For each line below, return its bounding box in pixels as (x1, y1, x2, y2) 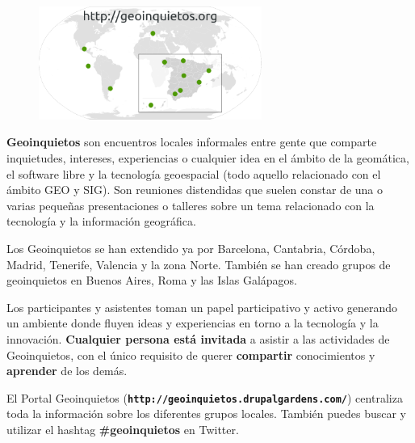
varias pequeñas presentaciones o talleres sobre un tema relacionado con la (6, 196, 375, 213)
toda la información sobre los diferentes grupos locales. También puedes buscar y (6, 405, 407, 422)
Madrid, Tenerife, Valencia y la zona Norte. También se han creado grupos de (6, 255, 391, 272)
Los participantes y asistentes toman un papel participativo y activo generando (6, 298, 398, 315)
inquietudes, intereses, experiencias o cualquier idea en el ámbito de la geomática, (6, 150, 409, 167)
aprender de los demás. (6, 362, 128, 379)
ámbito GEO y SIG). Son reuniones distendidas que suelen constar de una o (6, 181, 383, 198)
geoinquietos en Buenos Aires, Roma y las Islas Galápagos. (6, 272, 297, 289)
